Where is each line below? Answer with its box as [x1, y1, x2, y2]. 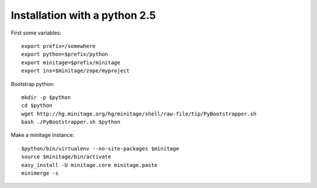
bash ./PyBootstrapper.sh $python [21, 119, 120, 125]
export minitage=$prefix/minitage [21, 59, 120, 66]
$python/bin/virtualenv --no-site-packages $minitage [21, 145, 179, 152]
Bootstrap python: [11, 80, 55, 87]
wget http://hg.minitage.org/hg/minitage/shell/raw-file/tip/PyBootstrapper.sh [21, 110, 257, 117]
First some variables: [11, 29, 62, 36]
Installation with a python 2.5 [11, 9, 156, 22]
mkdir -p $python [21, 94, 71, 101]
